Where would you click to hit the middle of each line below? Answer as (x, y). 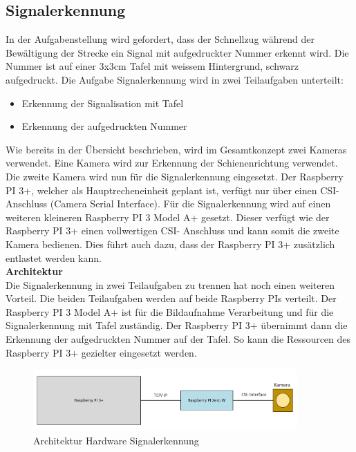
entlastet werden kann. (54, 257)
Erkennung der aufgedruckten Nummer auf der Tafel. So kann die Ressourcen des (178, 339)
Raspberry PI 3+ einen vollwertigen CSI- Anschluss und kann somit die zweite (172, 230)
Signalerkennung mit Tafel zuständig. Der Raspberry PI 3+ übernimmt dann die (177, 325)
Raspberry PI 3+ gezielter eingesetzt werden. (101, 352)
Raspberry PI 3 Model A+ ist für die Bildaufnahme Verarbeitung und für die (170, 311)
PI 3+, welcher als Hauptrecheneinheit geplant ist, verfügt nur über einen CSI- (172, 190)
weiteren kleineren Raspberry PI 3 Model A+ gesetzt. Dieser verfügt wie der (168, 217)
